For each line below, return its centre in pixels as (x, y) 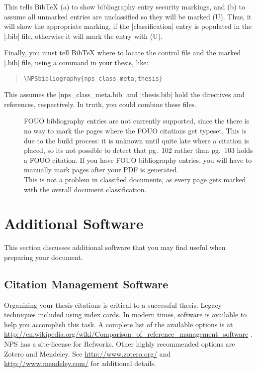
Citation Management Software (86, 284)
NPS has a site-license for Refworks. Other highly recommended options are (120, 344)
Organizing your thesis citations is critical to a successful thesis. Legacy (113, 305)
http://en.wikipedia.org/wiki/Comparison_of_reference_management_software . (128, 334)
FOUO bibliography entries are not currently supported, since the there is (137, 121)
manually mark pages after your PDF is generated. (101, 170)
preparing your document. (43, 257)
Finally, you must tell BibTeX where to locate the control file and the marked (123, 53)
